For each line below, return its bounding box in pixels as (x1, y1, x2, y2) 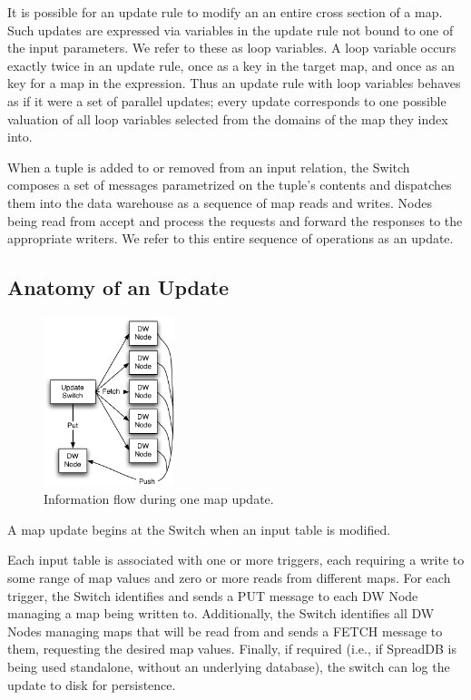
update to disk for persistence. (7, 675, 176, 694)
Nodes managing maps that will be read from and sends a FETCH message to (7, 621, 443, 640)
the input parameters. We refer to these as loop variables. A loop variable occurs (7, 38, 456, 57)
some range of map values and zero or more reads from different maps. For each (7, 568, 451, 587)
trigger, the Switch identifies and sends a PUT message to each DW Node (7, 586, 418, 605)
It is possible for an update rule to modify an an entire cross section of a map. (7, 3, 443, 21)
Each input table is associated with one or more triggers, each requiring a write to (7, 550, 465, 569)
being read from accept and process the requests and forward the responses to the (7, 211, 463, 230)
